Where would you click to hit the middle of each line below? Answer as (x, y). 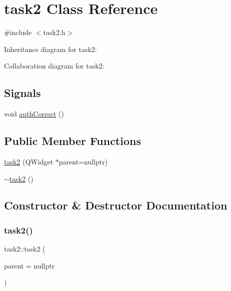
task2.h (54, 32)
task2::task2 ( (25, 249)
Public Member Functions (72, 141)
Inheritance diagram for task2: (50, 49)
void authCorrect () (34, 114)
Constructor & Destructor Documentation (116, 205)
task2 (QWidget (29, 161)
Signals (22, 93)
